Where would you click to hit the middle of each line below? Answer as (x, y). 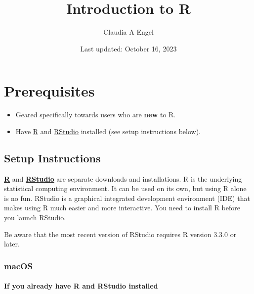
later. (12, 244)
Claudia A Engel (128, 32)
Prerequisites (49, 91)
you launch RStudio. (35, 218)
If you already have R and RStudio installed (81, 286)
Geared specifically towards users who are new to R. (96, 115)
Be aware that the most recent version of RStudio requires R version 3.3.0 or (120, 234)
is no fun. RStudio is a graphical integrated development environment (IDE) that (127, 198)
